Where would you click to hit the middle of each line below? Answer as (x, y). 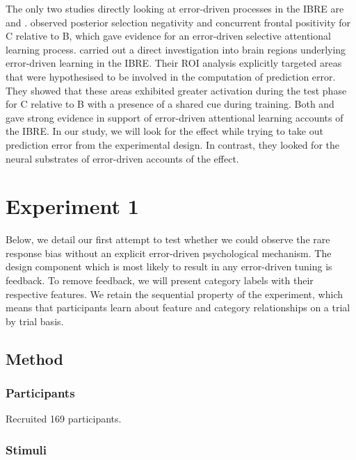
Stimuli (26, 449)
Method (34, 358)
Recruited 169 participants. (64, 419)
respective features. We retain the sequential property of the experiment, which (175, 294)
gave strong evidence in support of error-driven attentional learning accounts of (175, 117)
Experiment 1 (72, 206)
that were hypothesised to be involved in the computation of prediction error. (171, 76)
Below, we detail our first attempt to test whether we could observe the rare (168, 239)
